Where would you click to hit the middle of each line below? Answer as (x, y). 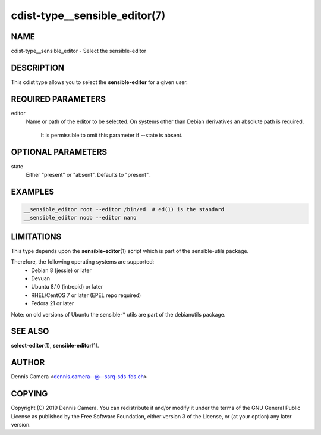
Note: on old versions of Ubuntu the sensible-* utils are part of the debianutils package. (118, 314)
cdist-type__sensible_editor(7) (88, 15)
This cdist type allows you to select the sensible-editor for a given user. (100, 82)
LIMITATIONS (36, 237)
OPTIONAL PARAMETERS (59, 152)
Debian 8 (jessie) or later (61, 270)
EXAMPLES (33, 191)
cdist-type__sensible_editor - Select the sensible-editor (79, 51)
